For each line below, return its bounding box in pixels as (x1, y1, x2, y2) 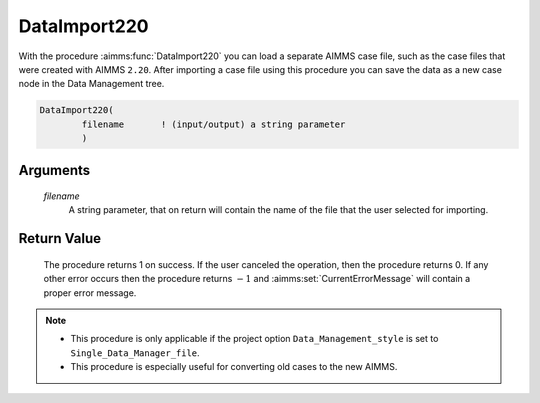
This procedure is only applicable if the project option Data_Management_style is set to (70, 333, 439, 345)
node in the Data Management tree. (18, 78, 165, 90)
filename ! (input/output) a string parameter (81, 118, 346, 130)
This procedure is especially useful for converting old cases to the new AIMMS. (70, 361, 398, 373)
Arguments (18, 161, 91, 179)
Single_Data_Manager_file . (70, 346, 200, 359)
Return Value (18, 230, 102, 247)
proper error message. (43, 286, 137, 299)
